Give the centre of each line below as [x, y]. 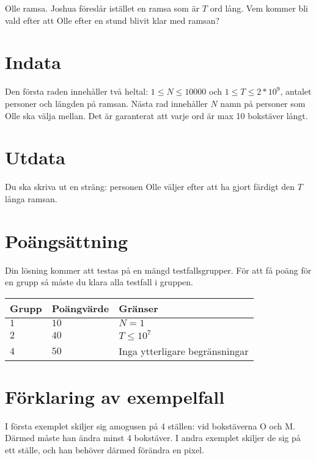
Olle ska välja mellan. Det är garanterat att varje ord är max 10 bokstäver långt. [156, 115]
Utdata [35, 157]
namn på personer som [263, 103]
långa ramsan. [31, 198]
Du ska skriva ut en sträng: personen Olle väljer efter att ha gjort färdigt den [150, 187]
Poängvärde [80, 308]
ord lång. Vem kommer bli [259, 8]
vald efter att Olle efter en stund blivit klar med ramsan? [112, 20]
